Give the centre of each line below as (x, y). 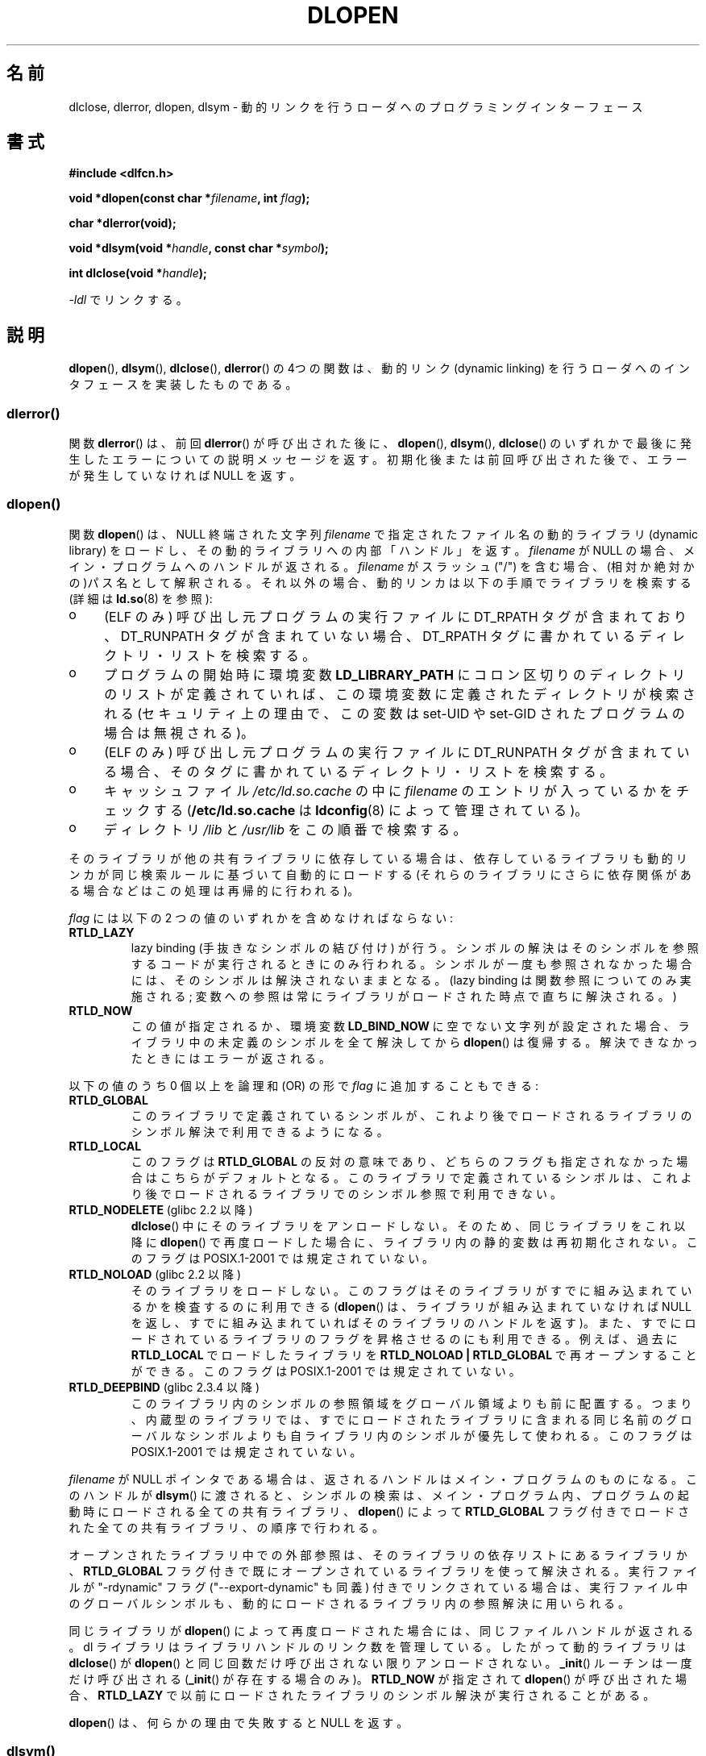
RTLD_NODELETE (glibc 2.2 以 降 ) (161, 1209)
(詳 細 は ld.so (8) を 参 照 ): (141, 598)
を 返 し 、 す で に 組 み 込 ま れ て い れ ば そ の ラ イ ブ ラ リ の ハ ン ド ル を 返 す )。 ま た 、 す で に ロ (413, 1322)
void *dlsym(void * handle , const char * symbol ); (199, 248)
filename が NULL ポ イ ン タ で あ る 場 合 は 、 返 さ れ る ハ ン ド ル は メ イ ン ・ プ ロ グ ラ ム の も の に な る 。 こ (383, 1479)
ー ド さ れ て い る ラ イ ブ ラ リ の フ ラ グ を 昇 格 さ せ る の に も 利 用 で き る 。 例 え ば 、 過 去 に (404, 1338)
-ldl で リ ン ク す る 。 (128, 300)
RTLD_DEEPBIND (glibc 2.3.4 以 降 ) (164, 1387)
